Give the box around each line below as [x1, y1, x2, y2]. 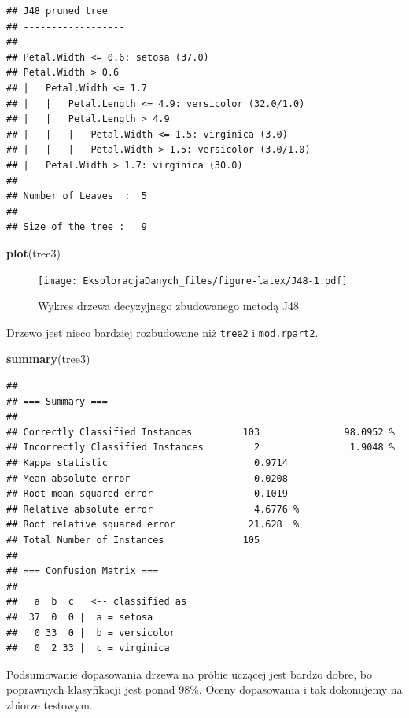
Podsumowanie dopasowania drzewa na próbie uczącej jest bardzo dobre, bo [6, 665, 372, 682]
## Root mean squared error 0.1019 [6, 488, 288, 500]
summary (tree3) [6, 350, 90, 367]
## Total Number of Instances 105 [6, 534, 260, 546]
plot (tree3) [6, 244, 61, 261]
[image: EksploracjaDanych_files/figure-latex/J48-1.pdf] [38, 275, 348, 287]
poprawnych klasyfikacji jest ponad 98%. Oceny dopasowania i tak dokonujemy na [6, 681, 403, 698]
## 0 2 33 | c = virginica [6, 642, 170, 654]
